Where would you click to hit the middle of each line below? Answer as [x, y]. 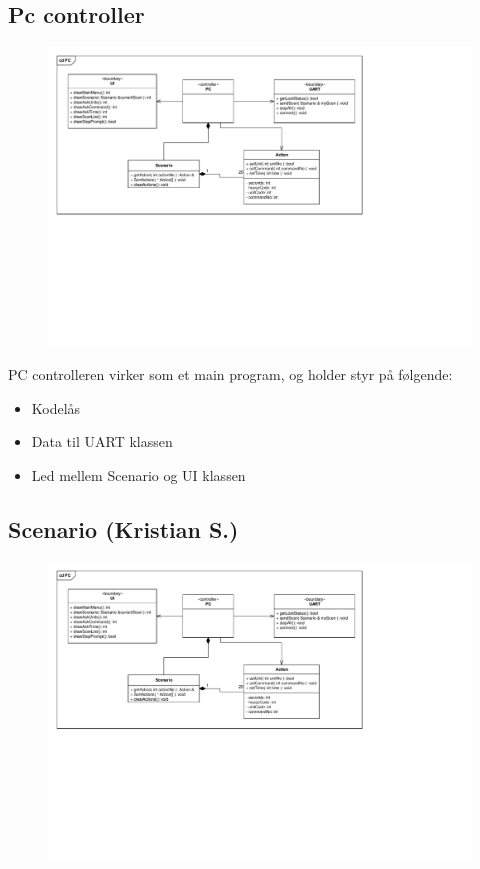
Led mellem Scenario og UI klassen [138, 474]
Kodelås [56, 407]
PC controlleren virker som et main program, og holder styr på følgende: [230, 374]
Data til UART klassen [102, 441]
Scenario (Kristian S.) [123, 528]
